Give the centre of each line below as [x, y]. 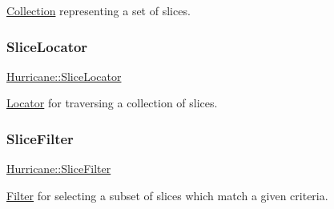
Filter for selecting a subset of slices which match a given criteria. [167, 195]
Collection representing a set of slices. [99, 10]
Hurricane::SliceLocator [64, 76]
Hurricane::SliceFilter [59, 169]
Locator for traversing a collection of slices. [112, 103]
